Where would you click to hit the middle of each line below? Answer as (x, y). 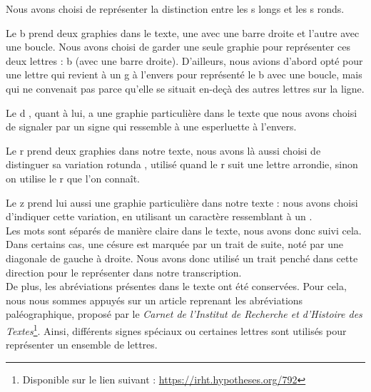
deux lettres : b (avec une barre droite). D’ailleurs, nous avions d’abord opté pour (184, 60)
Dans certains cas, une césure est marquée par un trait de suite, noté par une (174, 244)
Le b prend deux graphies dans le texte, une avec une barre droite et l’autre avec (183, 32)
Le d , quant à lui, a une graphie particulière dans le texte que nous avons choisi (182, 112)
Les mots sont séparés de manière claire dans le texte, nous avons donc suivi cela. (184, 230)
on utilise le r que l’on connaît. (73, 178)
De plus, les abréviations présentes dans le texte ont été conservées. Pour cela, (176, 286)
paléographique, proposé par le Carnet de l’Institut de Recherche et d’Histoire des (184, 314)
